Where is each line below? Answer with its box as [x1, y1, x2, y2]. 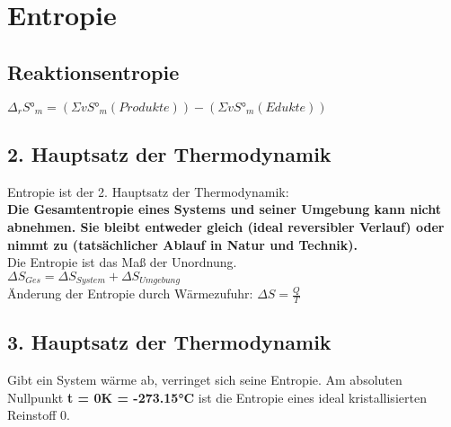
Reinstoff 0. [7, 405, 70, 424]
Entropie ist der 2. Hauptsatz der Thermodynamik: [7, 182, 289, 200]
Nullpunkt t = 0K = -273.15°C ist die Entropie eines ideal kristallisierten [7, 387, 427, 406]
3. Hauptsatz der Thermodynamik [7, 328, 332, 356]
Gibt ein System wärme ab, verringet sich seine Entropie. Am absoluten [7, 370, 402, 389]
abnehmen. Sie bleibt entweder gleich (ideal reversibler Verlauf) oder [7, 217, 445, 236]
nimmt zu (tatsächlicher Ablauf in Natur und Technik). [7, 235, 358, 254]
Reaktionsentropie [7, 58, 180, 85]
